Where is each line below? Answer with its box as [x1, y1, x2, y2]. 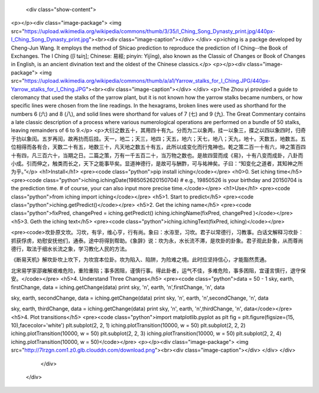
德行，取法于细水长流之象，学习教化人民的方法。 [11, 245, 130, 252]
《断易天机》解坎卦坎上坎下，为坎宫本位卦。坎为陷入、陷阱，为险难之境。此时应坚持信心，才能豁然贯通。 [11, 256, 270, 263]
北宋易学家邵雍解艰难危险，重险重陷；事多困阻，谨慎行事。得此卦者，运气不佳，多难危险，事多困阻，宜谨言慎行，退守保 [11, 267, 306, 274]
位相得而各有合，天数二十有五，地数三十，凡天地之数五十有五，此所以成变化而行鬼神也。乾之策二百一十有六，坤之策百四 [11, 144, 306, 151]
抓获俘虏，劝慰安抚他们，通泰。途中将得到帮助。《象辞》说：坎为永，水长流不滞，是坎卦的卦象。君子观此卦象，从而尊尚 [11, 237, 304, 244]
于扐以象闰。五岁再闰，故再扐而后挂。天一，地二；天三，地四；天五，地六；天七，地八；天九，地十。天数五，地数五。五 [11, 135, 306, 142]
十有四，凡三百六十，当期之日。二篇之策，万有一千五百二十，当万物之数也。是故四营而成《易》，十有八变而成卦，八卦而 [11, 151, 304, 159]
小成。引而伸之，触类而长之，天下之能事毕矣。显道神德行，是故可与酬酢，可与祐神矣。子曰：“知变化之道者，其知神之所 [11, 160, 304, 167]
